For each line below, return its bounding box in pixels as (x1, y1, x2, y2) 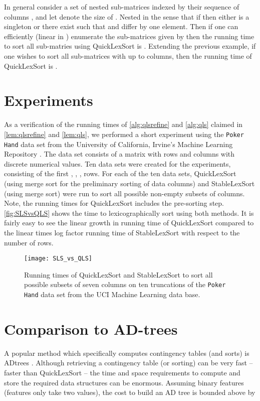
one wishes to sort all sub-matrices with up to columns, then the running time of (4, 50, 252, 61)
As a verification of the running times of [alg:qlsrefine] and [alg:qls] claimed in (4, 119, 243, 129)
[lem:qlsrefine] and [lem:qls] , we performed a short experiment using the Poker (4, 128, 244, 139)
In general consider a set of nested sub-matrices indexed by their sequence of (4, 2, 239, 12)
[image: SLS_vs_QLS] (24, 255, 93, 262)
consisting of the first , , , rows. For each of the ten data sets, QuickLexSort (4, 168, 236, 179)
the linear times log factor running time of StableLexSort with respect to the (4, 227, 240, 237)
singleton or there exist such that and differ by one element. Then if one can (4, 21, 238, 32)
